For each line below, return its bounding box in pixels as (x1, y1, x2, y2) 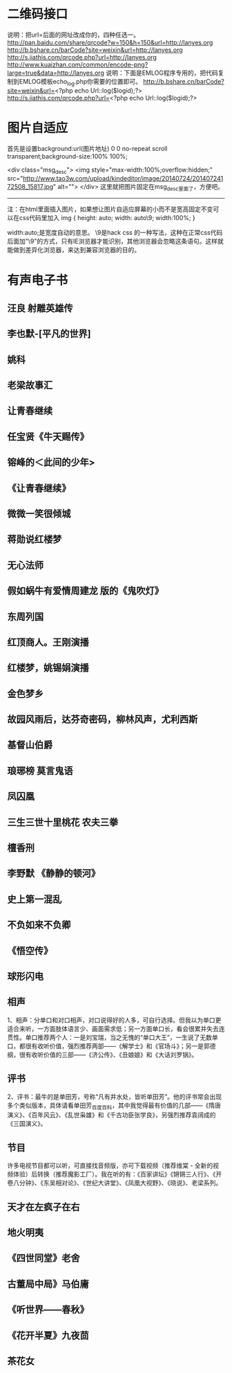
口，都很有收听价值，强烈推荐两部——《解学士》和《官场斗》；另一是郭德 (7, 1041, 216, 1050)
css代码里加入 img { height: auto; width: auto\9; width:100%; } (19, 214, 195, 222)
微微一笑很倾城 (7, 508, 71, 519)
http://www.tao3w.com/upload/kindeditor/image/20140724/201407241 (23, 174, 224, 183)
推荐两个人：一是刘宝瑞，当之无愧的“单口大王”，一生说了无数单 (37, 1033, 219, 1041)
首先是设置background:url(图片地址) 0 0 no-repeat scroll (7, 144, 168, 152)
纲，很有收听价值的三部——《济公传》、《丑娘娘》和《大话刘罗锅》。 (7, 1050, 198, 1059)
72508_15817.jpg (7, 183, 54, 191)
